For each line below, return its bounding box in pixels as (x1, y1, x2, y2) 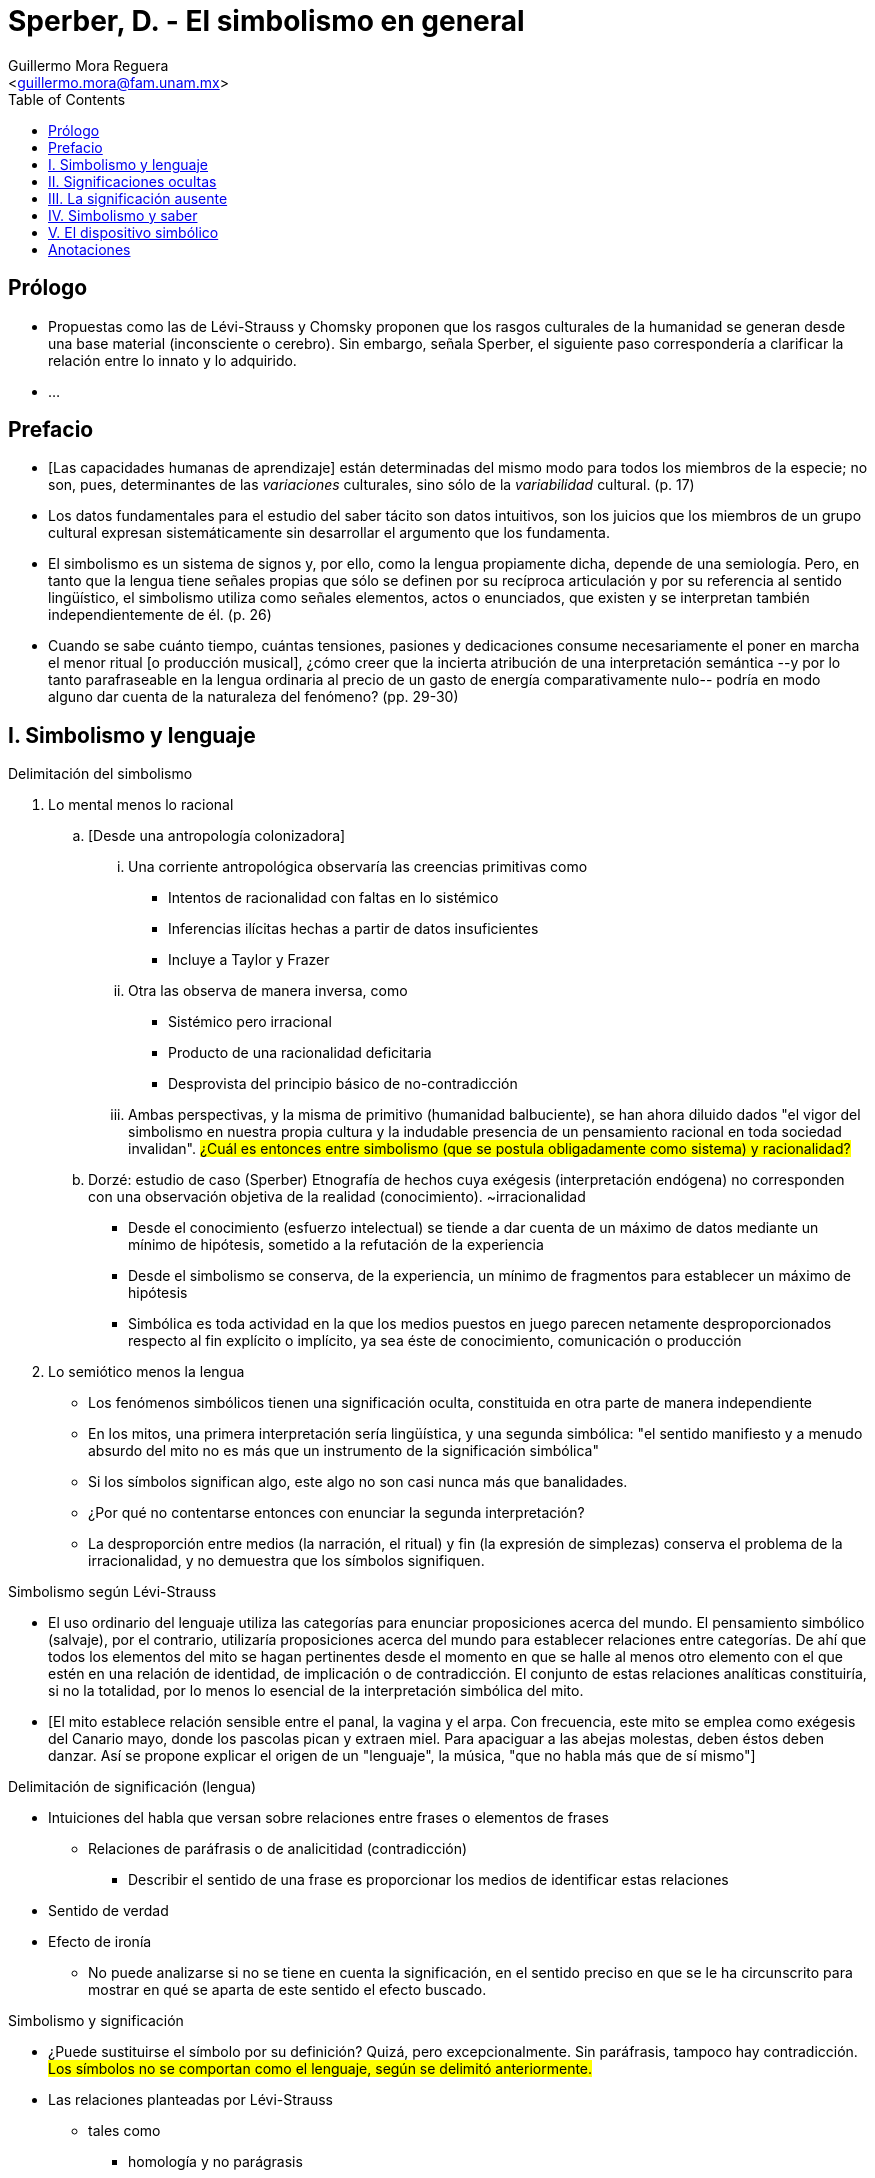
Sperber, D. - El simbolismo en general (8, 4, 525, 38)
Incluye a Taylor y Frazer (168, 951, 330, 969)
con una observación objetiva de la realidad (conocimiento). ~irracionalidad (88, 1188, 586, 1206)
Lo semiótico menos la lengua (48, 1363, 245, 1381)
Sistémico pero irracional (168, 1013, 332, 1031)
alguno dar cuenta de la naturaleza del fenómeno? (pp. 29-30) (48, 688, 459, 706)
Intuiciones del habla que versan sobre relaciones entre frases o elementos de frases (48, 1809, 609, 1827)
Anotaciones (48, 240, 131, 258)
